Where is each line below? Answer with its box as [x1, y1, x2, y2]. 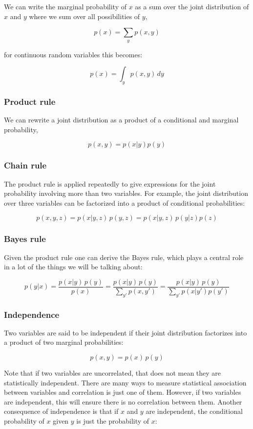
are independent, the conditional [146, 406, 243, 416]
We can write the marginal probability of [4, 1, 126, 11]
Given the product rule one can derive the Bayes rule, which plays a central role [4, 252, 244, 262]
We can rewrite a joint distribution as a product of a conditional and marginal [4, 115, 239, 125]
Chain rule [4, 159, 47, 171]
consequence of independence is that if [4, 406, 119, 416]
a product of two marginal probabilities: [4, 337, 124, 347]
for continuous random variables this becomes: [4, 49, 143, 59]
